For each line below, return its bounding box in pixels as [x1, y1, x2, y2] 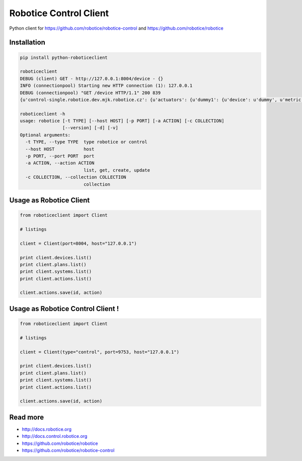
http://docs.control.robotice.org [22, 433, 88, 439]
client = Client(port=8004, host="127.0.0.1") [20, 241, 137, 246]
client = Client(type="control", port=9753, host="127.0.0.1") [20, 349, 180, 355]
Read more [9, 413, 44, 421]
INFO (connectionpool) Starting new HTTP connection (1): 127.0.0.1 [20, 83, 193, 89]
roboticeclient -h [20, 111, 65, 117]
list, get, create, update [83, 167, 150, 173]
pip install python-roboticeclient [20, 54, 108, 60]
